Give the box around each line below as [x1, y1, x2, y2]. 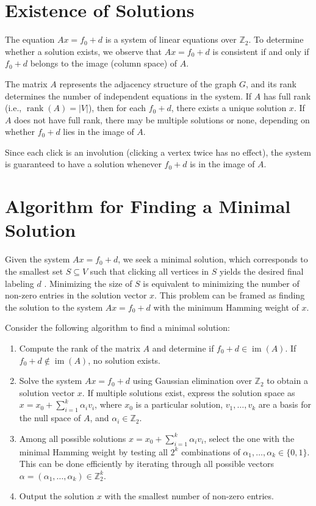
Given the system [5, 253, 70, 266]
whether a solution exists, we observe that [5, 45, 162, 57]
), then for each [88, 101, 146, 114]
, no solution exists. [88, 353, 160, 366]
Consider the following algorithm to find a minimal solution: [5, 321, 230, 334]
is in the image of [190, 157, 255, 170]
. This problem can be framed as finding [154, 289, 305, 302]
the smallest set [5, 264, 63, 277]
